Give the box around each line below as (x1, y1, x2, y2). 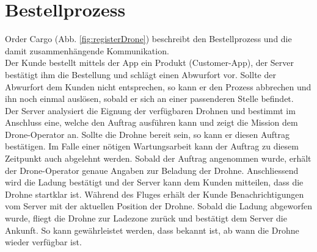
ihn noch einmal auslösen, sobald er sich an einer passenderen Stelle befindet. (5, 92, 294, 105)
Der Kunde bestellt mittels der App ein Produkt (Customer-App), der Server (5, 56, 294, 69)
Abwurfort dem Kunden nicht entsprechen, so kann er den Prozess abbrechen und (5, 80, 312, 93)
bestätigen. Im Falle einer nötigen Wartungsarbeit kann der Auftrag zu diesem (5, 140, 299, 153)
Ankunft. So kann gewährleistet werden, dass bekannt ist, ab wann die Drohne (5, 223, 299, 236)
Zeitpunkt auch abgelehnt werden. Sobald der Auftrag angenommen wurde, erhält (5, 152, 312, 165)
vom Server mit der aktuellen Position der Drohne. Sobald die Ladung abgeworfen (5, 200, 312, 212)
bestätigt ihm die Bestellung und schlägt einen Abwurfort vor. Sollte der (5, 68, 276, 81)
